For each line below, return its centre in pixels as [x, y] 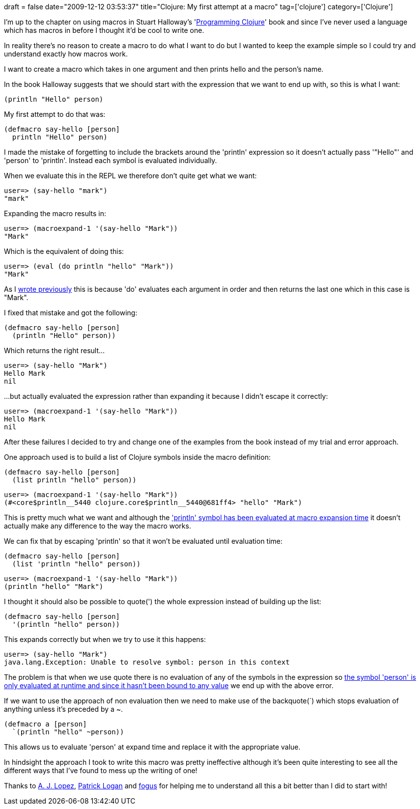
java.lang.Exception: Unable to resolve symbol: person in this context [147, 662]
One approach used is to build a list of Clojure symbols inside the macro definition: [137, 457]
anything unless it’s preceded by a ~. [64, 709]
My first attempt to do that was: [55, 114]
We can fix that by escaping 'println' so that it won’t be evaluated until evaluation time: [143, 541]
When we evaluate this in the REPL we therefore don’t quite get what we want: [130, 176]
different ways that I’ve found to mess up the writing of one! [101, 770]
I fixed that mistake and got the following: [71, 313]
